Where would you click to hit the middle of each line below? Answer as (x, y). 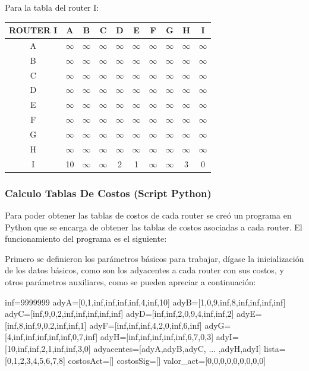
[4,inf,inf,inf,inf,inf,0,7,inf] (51, 337)
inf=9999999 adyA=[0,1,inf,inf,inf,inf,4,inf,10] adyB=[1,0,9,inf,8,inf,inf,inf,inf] (145, 302)
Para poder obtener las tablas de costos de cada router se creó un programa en (148, 215)
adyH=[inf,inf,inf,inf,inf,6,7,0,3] (157, 337)
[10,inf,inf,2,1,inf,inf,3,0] (48, 348)
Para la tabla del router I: (52, 7)
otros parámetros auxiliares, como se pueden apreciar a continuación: (130, 281)
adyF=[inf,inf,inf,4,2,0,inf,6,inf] (146, 325)
